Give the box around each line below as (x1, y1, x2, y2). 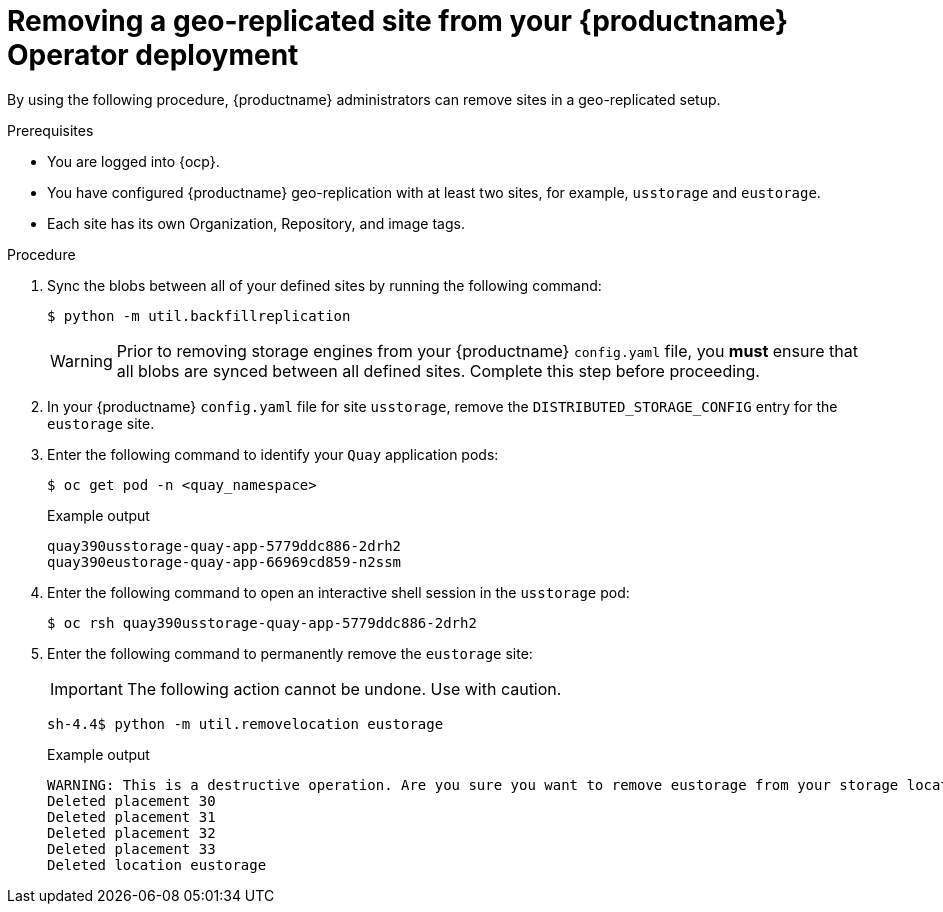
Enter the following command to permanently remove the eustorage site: (47, 644, 533, 662)
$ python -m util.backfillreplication (47, 307, 351, 324)
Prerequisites (7, 121, 94, 139)
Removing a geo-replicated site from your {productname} (7, 4, 789, 38)
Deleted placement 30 (47, 792, 216, 809)
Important (50, 678, 123, 699)
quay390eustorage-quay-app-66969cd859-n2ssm (47, 553, 402, 570)
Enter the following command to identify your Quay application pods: (47, 445, 499, 463)
